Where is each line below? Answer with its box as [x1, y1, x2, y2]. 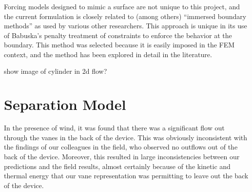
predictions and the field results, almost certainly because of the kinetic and [4, 161, 231, 171]
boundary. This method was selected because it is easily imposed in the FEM [4, 40, 235, 50]
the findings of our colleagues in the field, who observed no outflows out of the [4, 142, 238, 152]
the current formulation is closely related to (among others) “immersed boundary [4, 11, 247, 21]
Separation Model [4, 94, 126, 114]
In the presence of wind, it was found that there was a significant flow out [4, 123, 225, 133]
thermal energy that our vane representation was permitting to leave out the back [4, 171, 249, 181]
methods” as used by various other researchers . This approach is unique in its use [4, 21, 247, 31]
